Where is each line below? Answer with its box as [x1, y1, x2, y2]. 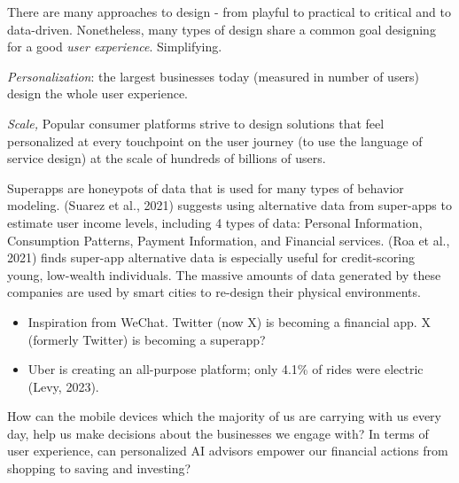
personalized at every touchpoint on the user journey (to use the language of [7, 131, 423, 150]
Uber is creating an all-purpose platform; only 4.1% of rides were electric [27, 360, 424, 378]
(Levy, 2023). [27, 377, 99, 395]
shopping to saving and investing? [7, 459, 191, 478]
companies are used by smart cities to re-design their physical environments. [7, 283, 421, 301]
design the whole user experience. [7, 84, 188, 103]
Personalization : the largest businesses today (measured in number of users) [7, 66, 420, 85]
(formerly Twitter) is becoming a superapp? [27, 330, 266, 348]
